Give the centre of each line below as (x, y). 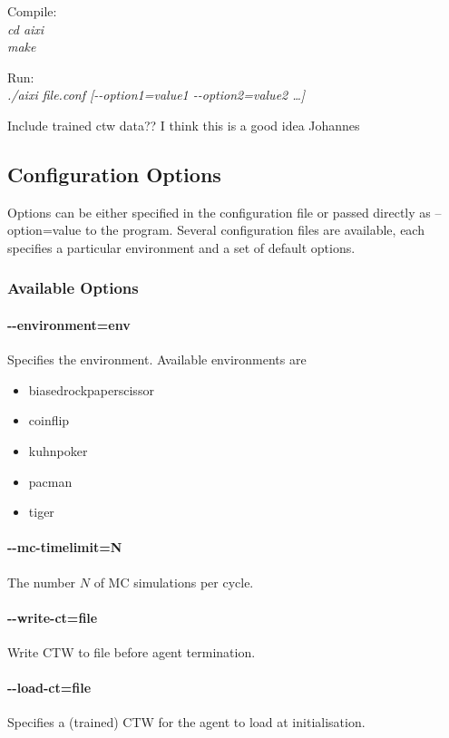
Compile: (32, 11)
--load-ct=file (49, 688)
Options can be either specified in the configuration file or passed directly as (219, 212)
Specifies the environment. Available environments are (157, 359)
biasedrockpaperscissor (91, 389)
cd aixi (26, 29)
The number (42, 582)
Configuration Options (114, 174)
